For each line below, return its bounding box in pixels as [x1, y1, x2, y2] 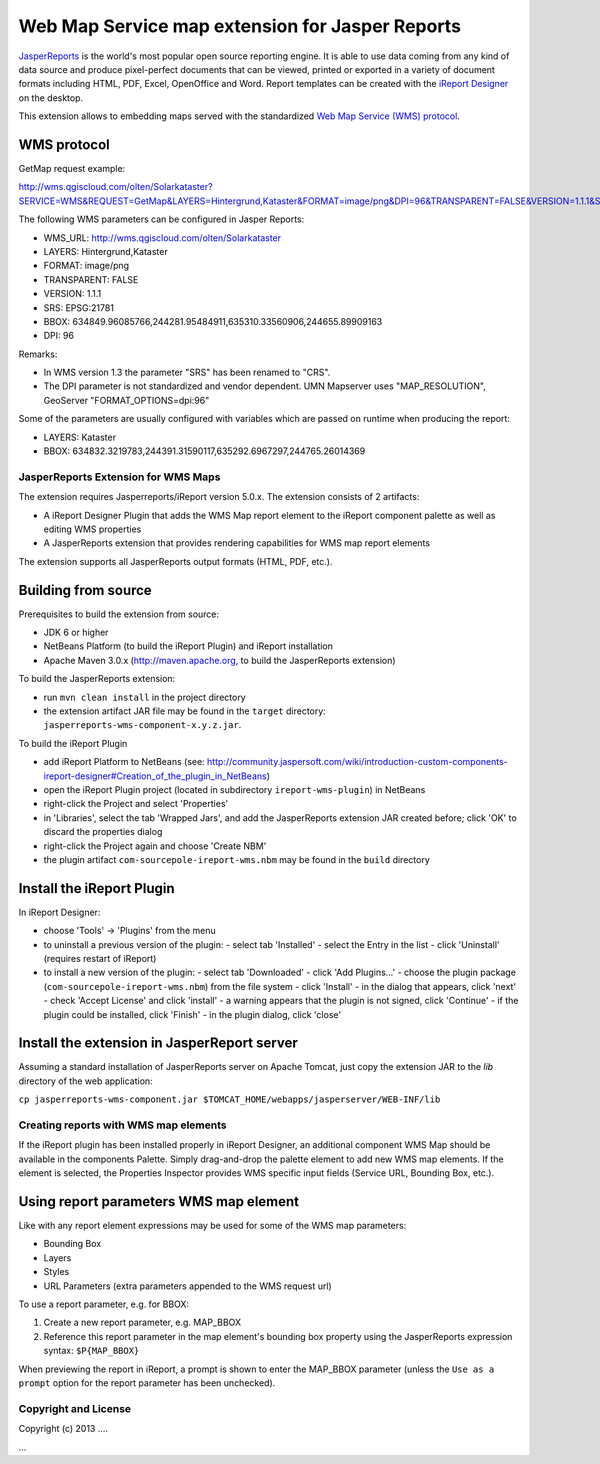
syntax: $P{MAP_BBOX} [43, 1345, 140, 1357]
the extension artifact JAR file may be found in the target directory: [43, 705, 327, 717]
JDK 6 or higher [43, 626, 109, 639]
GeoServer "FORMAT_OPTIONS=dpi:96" [43, 394, 210, 406]
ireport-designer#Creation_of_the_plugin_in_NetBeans [43, 770, 267, 782]
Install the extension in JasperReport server [18, 1035, 299, 1052]
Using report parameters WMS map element [18, 1193, 300, 1210]
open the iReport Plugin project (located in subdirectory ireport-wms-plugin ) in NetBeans [43, 783, 426, 795]
